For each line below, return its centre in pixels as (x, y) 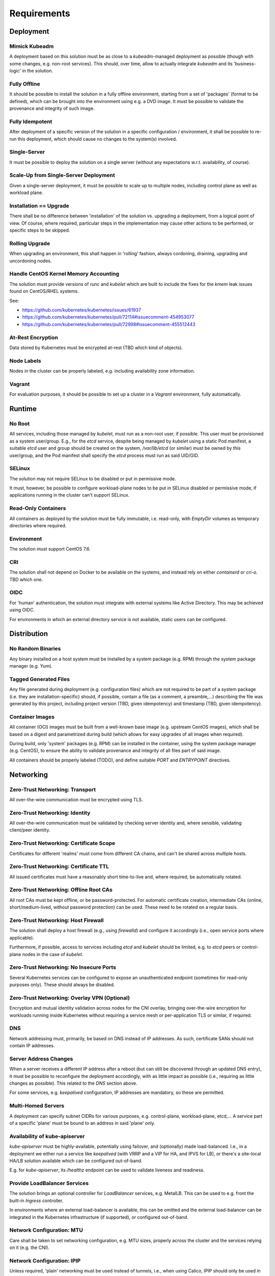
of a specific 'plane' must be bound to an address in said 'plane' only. (82, 1123)
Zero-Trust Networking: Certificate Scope (62, 843)
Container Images (32, 717)
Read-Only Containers (38, 508)
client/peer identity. (30, 830)
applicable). (22, 938)
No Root (20, 424)
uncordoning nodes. (31, 261)
